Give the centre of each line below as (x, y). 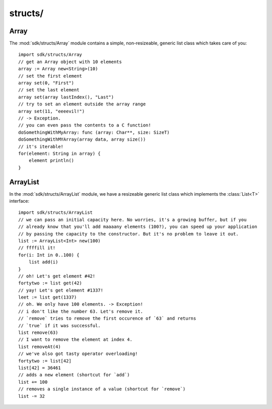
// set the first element (50, 76)
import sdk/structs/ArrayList (56, 213)
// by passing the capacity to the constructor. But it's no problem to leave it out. (128, 234)
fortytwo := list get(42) (50, 283)
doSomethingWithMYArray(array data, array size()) (82, 139)
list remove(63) (38, 333)
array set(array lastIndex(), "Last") (66, 97)
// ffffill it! (37, 248)
